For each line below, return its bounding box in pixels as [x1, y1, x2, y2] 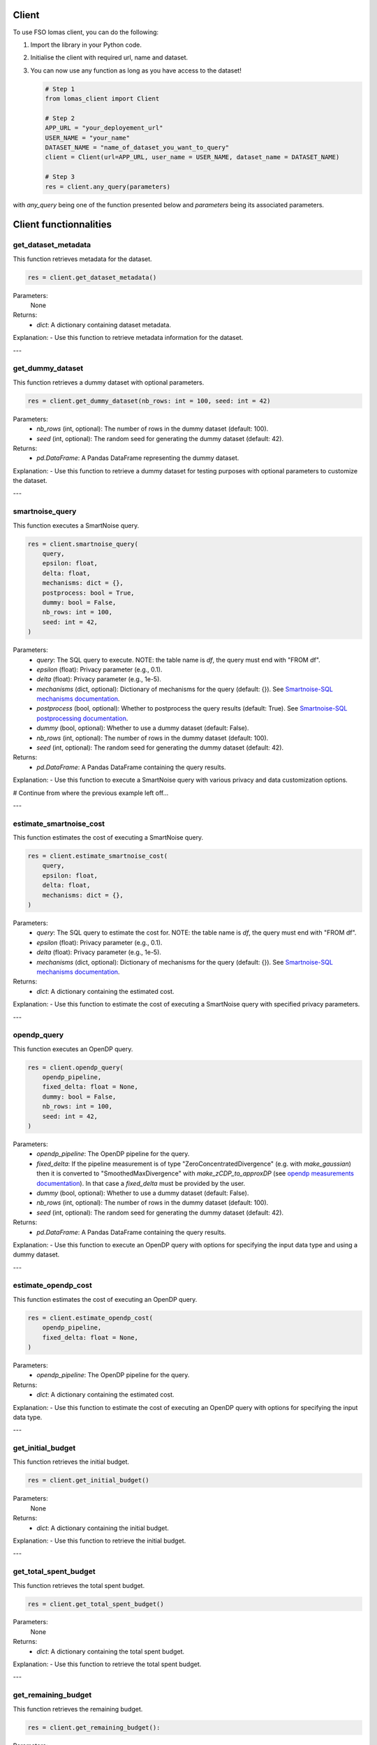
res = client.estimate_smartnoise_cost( [27, 852, 168, 860]
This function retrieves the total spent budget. [13, 1581, 145, 1589]
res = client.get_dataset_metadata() [27, 273, 157, 281]
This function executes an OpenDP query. [13, 1044, 133, 1053]
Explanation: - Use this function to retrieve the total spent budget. [13, 1660, 202, 1668]
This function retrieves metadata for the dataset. [13, 255, 153, 263]
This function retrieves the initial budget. [13, 1457, 129, 1466]
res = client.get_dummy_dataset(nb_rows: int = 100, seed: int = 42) [27, 396, 271, 405]
